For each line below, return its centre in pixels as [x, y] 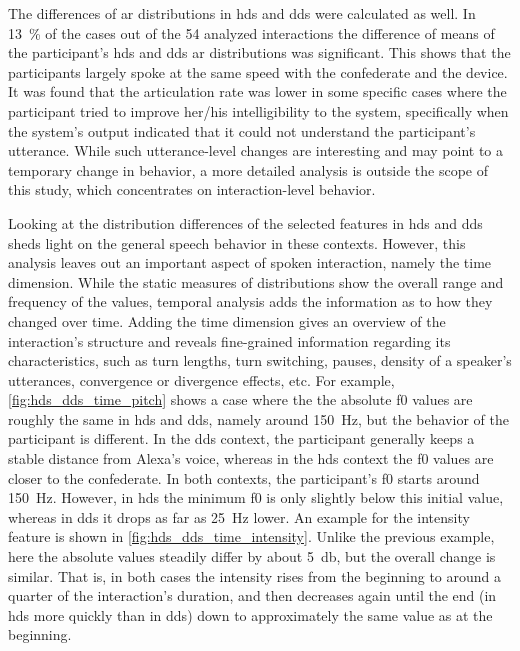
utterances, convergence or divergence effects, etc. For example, [201, 379]
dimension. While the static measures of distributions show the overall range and [256, 281]
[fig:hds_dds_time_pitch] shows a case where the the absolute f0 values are [240, 399]
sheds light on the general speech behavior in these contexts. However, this [237, 242]
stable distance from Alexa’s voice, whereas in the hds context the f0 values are [251, 458]
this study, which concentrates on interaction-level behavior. [192, 189]
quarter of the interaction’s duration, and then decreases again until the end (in [252, 595]
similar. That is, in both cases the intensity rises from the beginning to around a [255, 575]
